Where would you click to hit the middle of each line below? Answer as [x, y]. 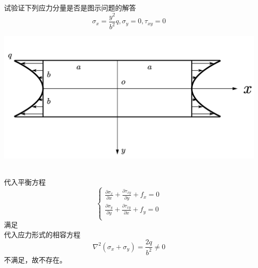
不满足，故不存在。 [35, 259]
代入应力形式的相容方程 [42, 234]
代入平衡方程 [25, 182]
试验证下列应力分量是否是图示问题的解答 [70, 7]
